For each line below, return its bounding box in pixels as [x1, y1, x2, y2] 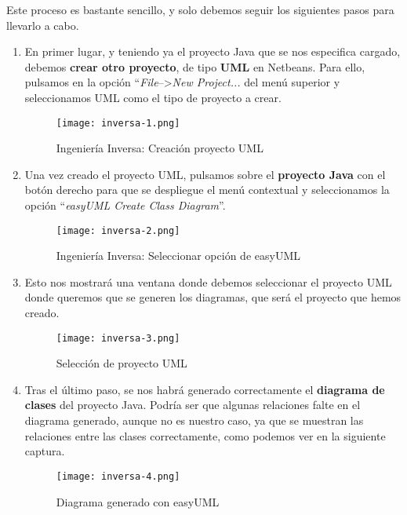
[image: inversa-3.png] [56, 332, 180, 344]
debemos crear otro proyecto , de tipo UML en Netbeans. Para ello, [24, 58, 365, 75]
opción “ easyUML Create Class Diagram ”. [24, 197, 226, 213]
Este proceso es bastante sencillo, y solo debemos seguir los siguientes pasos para [6, 2, 394, 17]
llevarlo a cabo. [6, 16, 79, 33]
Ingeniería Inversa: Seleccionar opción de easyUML [56, 247, 300, 264]
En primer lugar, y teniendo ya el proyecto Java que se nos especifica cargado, [24, 43, 401, 60]
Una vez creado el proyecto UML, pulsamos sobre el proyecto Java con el [24, 166, 386, 182]
